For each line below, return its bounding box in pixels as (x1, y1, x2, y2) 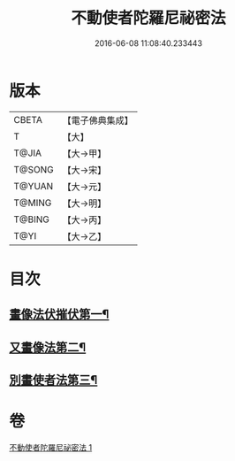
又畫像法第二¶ (9, 340, 87, 355)
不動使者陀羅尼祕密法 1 (9, 442, 93, 452)
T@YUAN (13, 180, 54, 192)
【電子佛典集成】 (62, 114, 134, 127)
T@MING (13, 196, 52, 209)
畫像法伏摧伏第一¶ (9, 307, 110, 322)
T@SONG (13, 163, 55, 175)
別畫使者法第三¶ (9, 373, 98, 388)
